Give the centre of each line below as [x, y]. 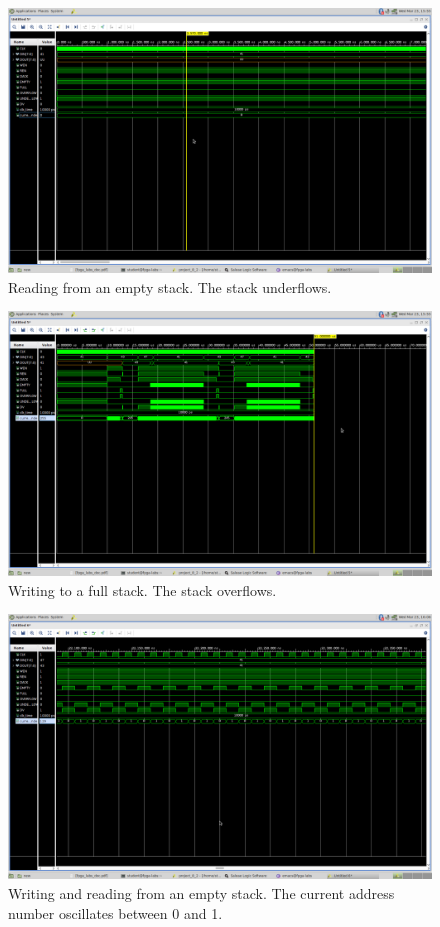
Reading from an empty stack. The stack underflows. [170, 286]
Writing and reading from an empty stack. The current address [201, 892]
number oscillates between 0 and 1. [115, 912]
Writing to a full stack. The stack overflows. [142, 589]
